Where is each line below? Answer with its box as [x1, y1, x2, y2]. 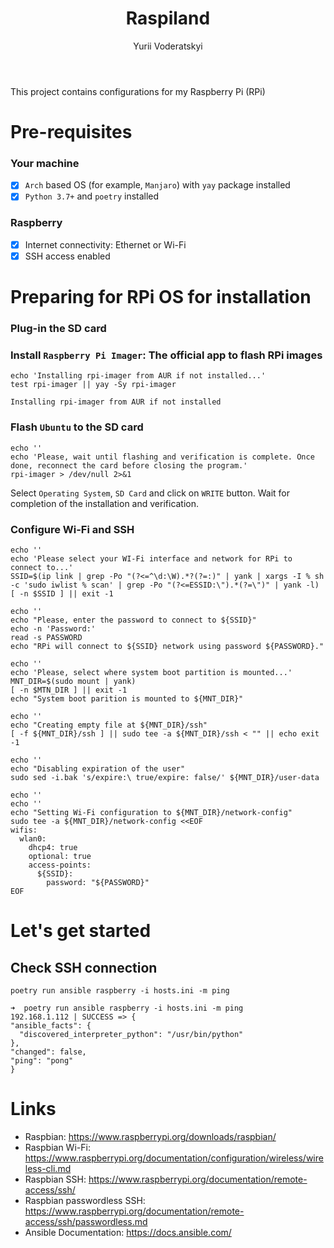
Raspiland [125, 7, 211, 30]
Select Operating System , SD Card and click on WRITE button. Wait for [10, 487, 291, 499]
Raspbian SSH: [24, 1173, 87, 1185]
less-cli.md [24, 1162, 72, 1174]
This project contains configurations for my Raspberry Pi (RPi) [10, 85, 266, 97]
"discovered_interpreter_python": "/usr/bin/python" [19, 1029, 244, 1039]
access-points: [28, 860, 92, 870]
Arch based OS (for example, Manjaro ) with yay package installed [24, 179, 291, 191]
